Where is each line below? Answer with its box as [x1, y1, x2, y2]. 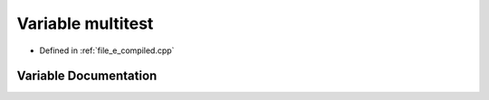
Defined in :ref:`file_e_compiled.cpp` [39, 45, 175, 56]
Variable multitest [16, 14, 154, 33]
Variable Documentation [16, 68, 158, 84]
